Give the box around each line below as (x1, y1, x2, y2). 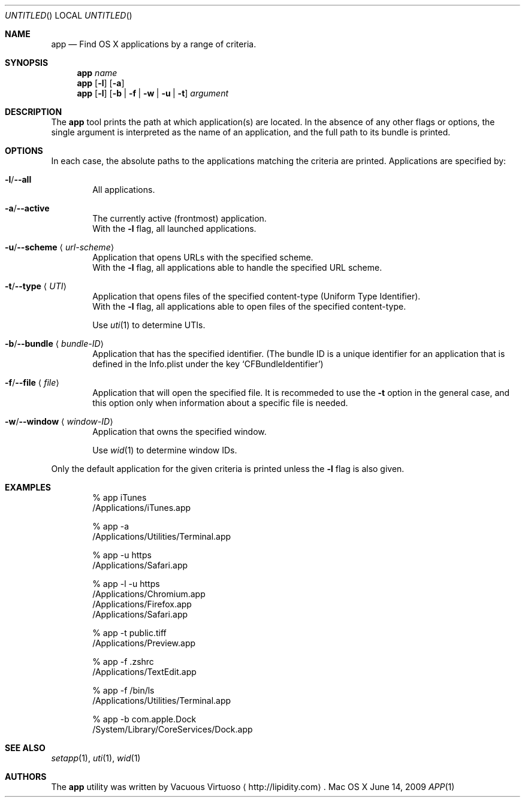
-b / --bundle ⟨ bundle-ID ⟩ (5, 338, 104, 349)
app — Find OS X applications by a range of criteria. (51, 39, 257, 49)
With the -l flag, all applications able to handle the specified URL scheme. (92, 262, 382, 273)
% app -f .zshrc (92, 656, 154, 667)
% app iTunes (92, 492, 147, 503)
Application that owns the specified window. (92, 426, 267, 437)
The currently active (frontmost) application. (92, 213, 267, 223)
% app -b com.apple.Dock (92, 714, 197, 724)
